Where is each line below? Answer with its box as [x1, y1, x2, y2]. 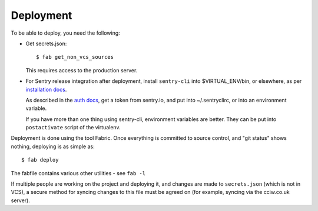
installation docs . [25, 86, 67, 93]
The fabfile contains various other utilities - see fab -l [11, 169, 146, 176]
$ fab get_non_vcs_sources [36, 53, 114, 61]
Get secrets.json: [25, 40, 67, 47]
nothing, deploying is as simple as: [11, 143, 95, 150]
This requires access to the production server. [25, 66, 138, 73]
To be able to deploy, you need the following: [11, 29, 120, 36]
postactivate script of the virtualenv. [25, 124, 121, 131]
